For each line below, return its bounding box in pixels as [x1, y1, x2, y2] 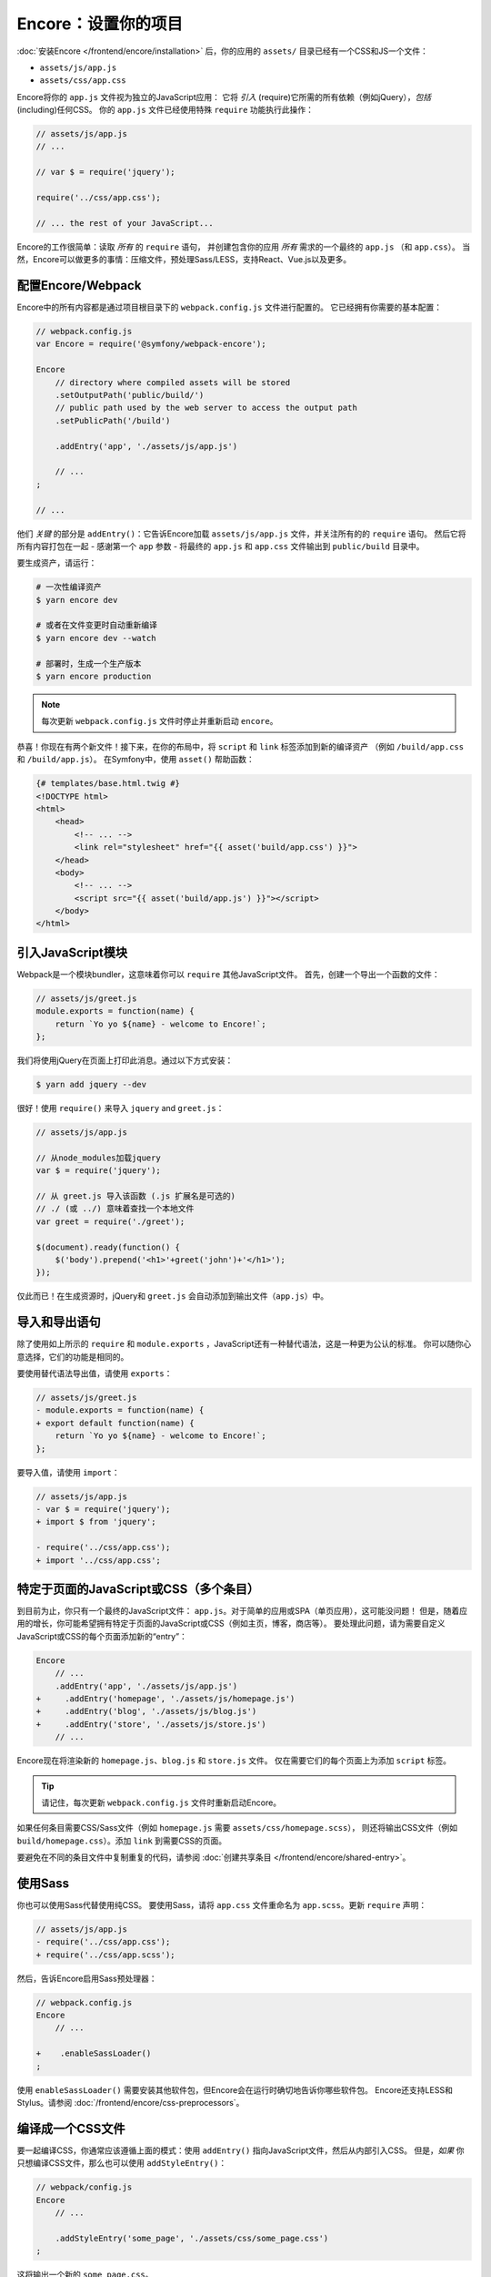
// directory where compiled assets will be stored [55, 377, 291, 387]
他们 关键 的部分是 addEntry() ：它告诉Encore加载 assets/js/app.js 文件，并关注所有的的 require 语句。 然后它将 [16, 528, 466, 539]
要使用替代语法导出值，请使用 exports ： [16, 1368, 173, 1379]
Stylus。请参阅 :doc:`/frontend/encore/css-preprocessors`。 [16, 2098, 245, 2109]
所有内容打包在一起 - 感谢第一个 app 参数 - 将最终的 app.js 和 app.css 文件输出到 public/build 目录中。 [16, 540, 425, 551]
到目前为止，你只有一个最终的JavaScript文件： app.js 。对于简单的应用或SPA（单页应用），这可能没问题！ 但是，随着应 [16, 1606, 468, 1617]
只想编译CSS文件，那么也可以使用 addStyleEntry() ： [16, 2158, 227, 2169]
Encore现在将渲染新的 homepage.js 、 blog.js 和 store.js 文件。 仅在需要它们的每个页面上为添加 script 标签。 [16, 1755, 452, 1766]
